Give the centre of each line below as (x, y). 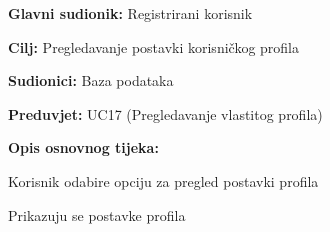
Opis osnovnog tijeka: (83, 147)
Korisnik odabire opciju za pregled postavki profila (163, 180)
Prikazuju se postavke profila (97, 214)
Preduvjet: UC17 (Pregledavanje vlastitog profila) (165, 113)
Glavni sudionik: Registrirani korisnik (130, 13)
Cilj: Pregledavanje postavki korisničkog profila (153, 46)
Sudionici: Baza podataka (91, 80)
